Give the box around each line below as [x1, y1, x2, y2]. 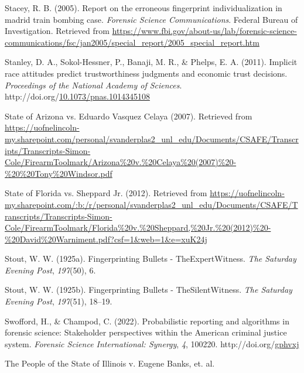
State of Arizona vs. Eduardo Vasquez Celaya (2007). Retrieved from [5, 109, 252, 122]
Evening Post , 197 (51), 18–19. [5, 295, 112, 307]
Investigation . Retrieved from [5, 25, 110, 37]
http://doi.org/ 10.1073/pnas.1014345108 [5, 90, 150, 102]
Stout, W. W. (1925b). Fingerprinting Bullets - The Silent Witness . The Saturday [5, 283, 292, 296]
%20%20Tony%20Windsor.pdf [5, 167, 112, 179]
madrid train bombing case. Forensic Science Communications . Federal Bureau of [5, 13, 298, 25]
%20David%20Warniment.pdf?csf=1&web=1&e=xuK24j [5, 232, 207, 245]
